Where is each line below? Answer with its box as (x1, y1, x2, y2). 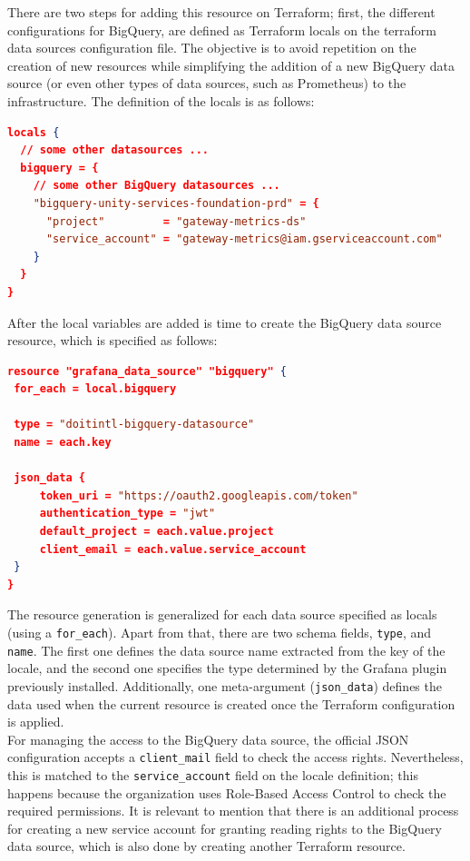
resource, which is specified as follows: (7, 331, 218, 350)
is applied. (7, 712, 64, 731)
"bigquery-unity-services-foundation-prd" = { (33, 196, 319, 210)
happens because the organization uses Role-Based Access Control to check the (7, 783, 446, 802)
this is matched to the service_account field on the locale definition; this (7, 766, 418, 784)
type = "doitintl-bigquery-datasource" (14, 418, 255, 431)
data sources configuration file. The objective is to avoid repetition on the (7, 38, 416, 57)
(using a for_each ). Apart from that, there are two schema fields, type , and (7, 623, 432, 641)
